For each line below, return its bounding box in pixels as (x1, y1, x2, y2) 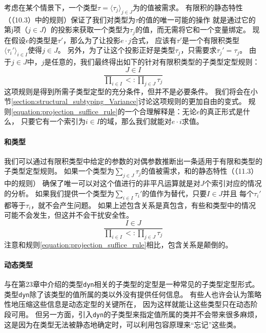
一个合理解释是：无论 (125, 106, 197, 116)
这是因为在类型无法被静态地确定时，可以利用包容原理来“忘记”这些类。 (4, 319, 241, 329)
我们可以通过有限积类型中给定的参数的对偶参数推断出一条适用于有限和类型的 (4, 155, 262, 166)
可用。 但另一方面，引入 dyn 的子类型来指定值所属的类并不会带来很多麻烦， (11, 308, 262, 319)
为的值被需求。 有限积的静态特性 (132, 2, 243, 12)
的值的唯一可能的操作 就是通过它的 (138, 14, 256, 25)
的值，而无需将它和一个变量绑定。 (135, 24, 250, 35)
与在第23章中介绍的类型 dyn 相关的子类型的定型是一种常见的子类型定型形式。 (4, 279, 259, 289)
